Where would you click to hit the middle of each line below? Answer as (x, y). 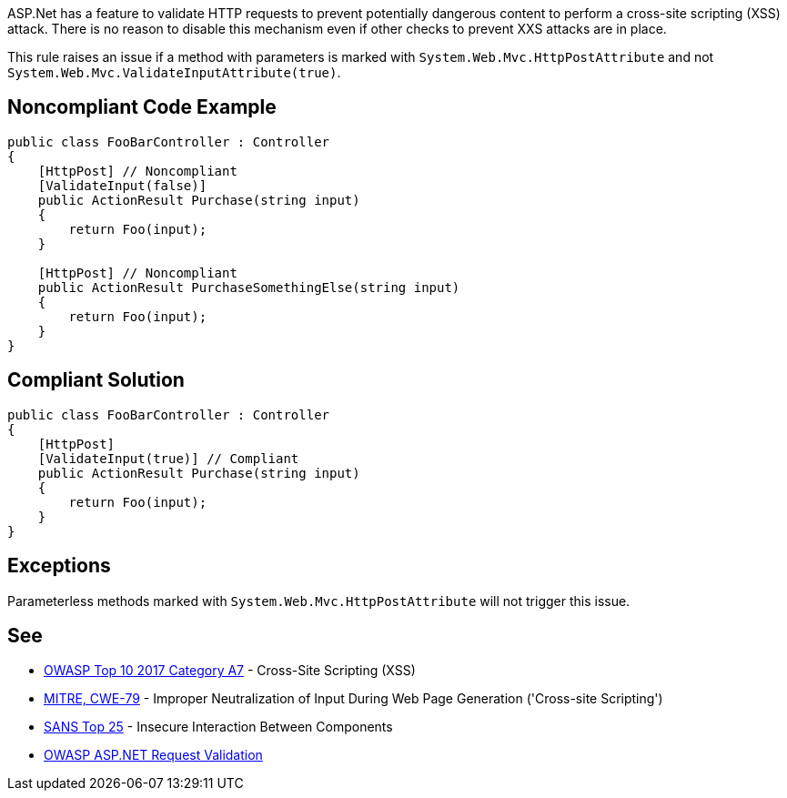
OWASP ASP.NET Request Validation (153, 755)
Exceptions (59, 566)
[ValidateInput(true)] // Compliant (168, 458)
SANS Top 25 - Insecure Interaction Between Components (218, 727)
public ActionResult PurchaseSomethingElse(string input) (249, 287)
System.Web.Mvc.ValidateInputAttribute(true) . (174, 72)
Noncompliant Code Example (142, 107)
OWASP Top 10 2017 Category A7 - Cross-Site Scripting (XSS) (230, 671)
